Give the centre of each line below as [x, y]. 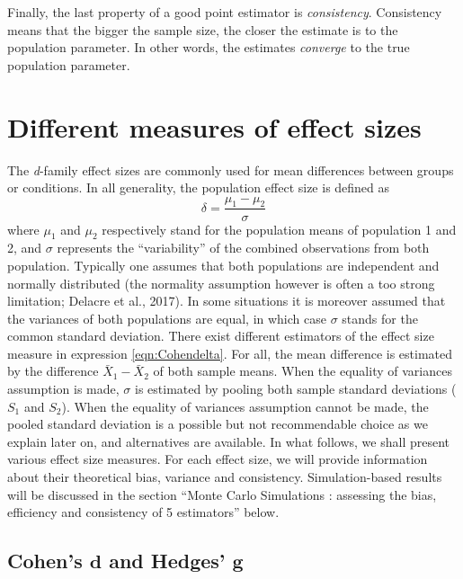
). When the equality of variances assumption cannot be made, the [245, 406]
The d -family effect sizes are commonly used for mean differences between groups [231, 169]
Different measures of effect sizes [214, 126]
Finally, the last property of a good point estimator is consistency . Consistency [225, 12]
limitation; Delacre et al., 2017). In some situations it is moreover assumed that [227, 301]
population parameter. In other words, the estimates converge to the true [209, 47]
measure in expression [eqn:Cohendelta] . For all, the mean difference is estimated [230, 353]
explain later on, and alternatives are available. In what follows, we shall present [229, 441]
